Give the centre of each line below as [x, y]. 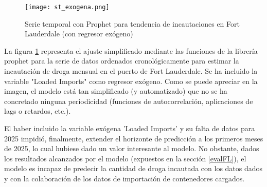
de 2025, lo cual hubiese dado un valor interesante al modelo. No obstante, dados [132, 148]
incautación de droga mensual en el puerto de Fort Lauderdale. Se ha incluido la [131, 71]
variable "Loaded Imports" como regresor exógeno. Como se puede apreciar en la [131, 81]
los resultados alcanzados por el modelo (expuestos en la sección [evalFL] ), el [125, 158]
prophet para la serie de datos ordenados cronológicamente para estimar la [122, 61]
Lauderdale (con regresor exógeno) [79, 34]
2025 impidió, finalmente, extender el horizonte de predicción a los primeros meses [134, 138]
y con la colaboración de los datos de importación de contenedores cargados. [124, 178]
